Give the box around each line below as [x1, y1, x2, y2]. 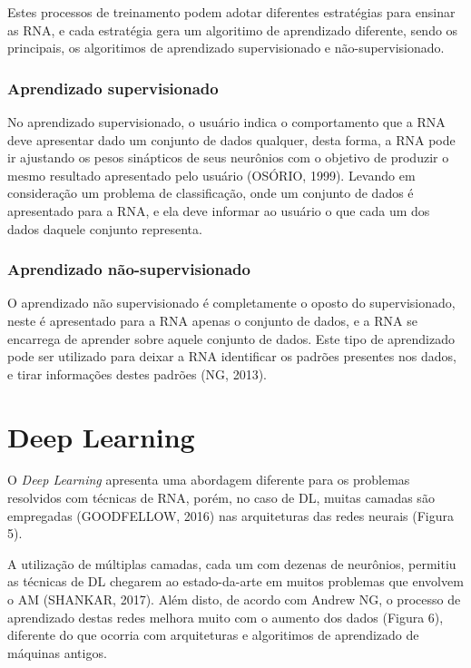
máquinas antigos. [7, 643, 107, 662]
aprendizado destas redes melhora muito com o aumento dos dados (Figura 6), [7, 607, 444, 626]
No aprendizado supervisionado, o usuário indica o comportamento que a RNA [7, 113, 446, 131]
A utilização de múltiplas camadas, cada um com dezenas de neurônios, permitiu [7, 554, 456, 573]
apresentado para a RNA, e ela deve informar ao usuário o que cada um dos [7, 201, 430, 220]
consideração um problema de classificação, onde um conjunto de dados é [7, 183, 414, 202]
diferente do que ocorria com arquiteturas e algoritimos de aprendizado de [7, 625, 419, 644]
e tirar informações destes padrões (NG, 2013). [7, 364, 267, 383]
